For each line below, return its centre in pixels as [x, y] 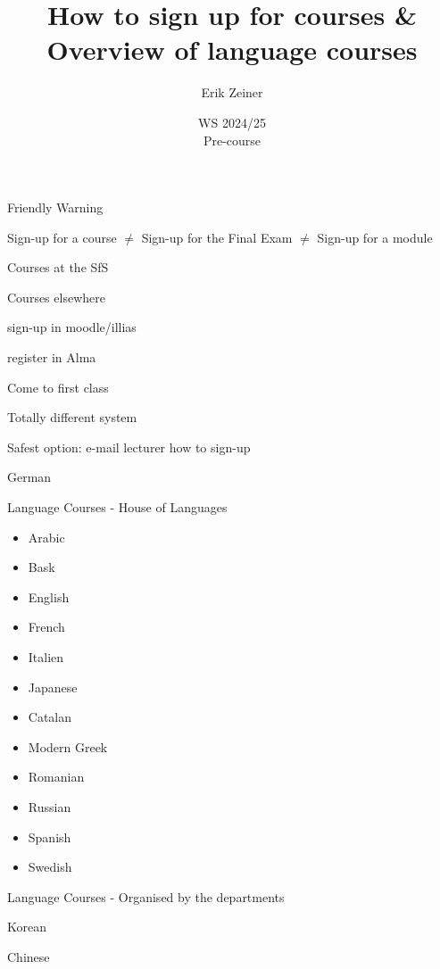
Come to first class [58, 387]
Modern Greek [68, 746]
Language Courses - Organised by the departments [146, 896]
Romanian [56, 777]
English [49, 596]
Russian [50, 806]
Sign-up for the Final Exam [217, 237]
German [29, 477]
